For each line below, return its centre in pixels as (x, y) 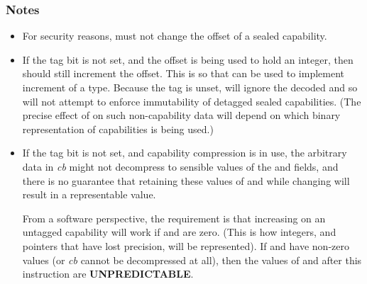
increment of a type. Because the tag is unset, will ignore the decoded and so (190, 87)
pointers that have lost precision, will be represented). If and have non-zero (186, 245)
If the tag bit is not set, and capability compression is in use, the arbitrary (185, 153)
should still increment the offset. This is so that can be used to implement (183, 73)
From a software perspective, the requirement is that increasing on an (174, 218)
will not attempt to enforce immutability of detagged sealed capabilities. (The (192, 101)
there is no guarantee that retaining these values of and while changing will (186, 180)
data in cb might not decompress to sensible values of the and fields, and (180, 166)
